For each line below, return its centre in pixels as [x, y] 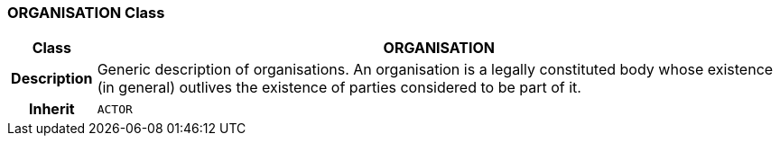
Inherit [51, 109]
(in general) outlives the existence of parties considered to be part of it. [339, 88]
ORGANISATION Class [86, 13]
